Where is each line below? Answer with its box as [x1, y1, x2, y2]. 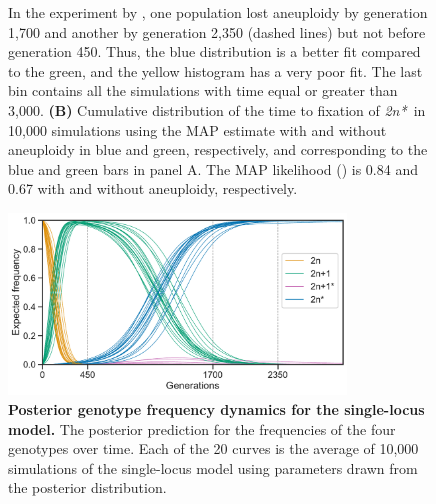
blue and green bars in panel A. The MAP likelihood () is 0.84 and [8, 158, 418, 179]
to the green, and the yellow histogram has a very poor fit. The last [8, 60, 423, 81]
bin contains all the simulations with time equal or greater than [8, 80, 398, 101]
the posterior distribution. [8, 477, 167, 498]
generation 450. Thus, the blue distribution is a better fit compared [8, 41, 421, 62]
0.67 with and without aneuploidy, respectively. [8, 178, 298, 199]
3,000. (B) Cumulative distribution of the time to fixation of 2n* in [8, 99, 426, 120]
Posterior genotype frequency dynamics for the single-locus [8, 399, 425, 420]
